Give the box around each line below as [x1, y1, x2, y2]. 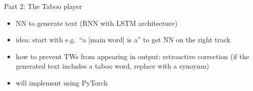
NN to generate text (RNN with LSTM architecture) [15, 17, 178, 28]
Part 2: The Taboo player [4, 1, 82, 11]
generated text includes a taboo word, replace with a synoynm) [15, 61, 210, 71]
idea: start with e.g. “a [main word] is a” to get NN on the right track [15, 34, 231, 45]
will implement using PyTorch [15, 77, 108, 88]
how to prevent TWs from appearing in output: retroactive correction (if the [15, 51, 250, 61]
